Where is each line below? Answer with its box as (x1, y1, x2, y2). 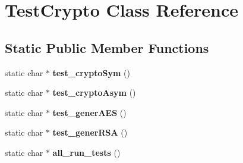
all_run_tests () (52, 146, 121, 158)
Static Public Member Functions (5, 38, 209, 57)
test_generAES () (52, 106, 127, 118)
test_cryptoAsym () (52, 86, 136, 99)
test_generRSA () (52, 126, 128, 139)
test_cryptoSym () (52, 66, 130, 79)
